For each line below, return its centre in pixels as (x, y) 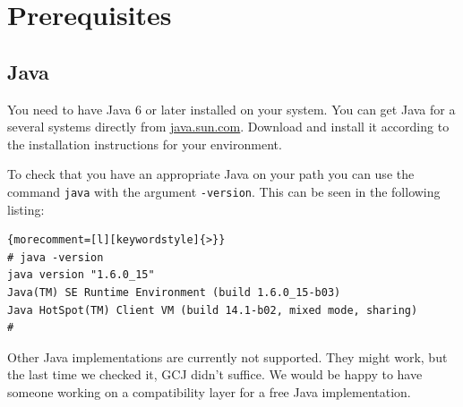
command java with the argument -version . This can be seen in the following (224, 191)
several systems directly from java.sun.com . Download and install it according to (228, 127)
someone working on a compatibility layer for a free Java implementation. (209, 391)
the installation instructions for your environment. (145, 144)
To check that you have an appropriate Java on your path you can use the (211, 174)
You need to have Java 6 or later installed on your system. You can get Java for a (231, 109)
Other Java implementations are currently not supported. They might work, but (227, 356)
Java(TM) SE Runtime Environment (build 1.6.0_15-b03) (174, 292)
